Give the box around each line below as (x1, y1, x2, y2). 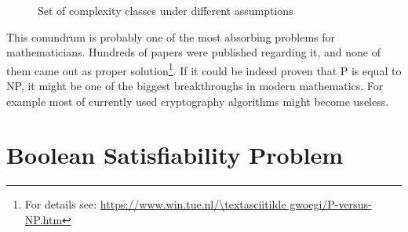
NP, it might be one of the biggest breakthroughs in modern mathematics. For (6, 78, 384, 94)
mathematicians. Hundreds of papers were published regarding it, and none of (6, 44, 381, 60)
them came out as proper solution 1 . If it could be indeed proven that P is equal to (6, 60, 402, 78)
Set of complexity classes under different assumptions (38, 2, 293, 18)
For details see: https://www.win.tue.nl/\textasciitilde (24, 196, 286, 212)
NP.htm (24, 211, 63, 227)
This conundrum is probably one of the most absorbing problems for (6, 28, 336, 45)
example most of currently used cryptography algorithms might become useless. (6, 92, 389, 109)
